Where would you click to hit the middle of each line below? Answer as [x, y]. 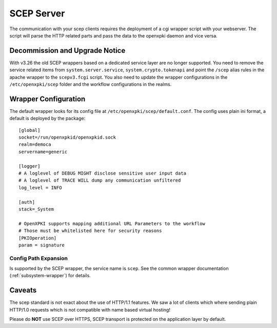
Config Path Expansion [38, 258]
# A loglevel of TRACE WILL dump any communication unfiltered [100, 180]
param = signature [42, 245]
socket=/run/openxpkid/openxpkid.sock [67, 138]
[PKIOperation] [38, 238]
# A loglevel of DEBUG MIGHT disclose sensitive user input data [103, 173]
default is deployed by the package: [47, 119]
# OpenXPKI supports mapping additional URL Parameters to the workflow [112, 224]
